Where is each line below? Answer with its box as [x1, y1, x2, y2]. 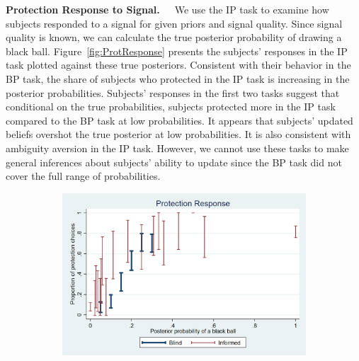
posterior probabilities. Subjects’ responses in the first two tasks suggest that [6, 85, 340, 100]
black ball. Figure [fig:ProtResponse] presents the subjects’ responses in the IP [6, 43, 348, 58]
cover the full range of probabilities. [6, 168, 161, 183]
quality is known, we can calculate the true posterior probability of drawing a [6, 30, 342, 45]
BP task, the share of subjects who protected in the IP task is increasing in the [6, 71, 350, 86]
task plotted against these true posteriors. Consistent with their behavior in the [6, 57, 351, 72]
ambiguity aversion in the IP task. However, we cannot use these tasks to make [6, 140, 349, 155]
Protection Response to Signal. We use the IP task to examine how [6, 2, 329, 16]
